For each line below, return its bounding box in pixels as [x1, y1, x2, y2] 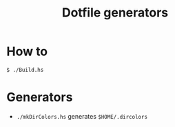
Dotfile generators [61, 5, 169, 21]
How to [6, 43, 48, 59]
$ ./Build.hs [6, 66, 44, 73]
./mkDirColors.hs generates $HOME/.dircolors [16, 112, 148, 120]
